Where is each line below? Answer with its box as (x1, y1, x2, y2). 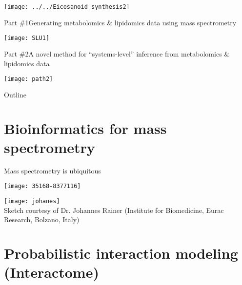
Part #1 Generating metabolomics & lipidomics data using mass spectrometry (4, 17, 237, 27)
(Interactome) (4, 262, 99, 282)
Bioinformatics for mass (4, 118, 167, 138)
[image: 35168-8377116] (4, 183, 81, 190)
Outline (4, 89, 26, 99)
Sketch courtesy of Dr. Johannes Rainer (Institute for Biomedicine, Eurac (4, 205, 224, 215)
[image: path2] (4, 76, 53, 83)
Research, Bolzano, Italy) (4, 214, 80, 225)
